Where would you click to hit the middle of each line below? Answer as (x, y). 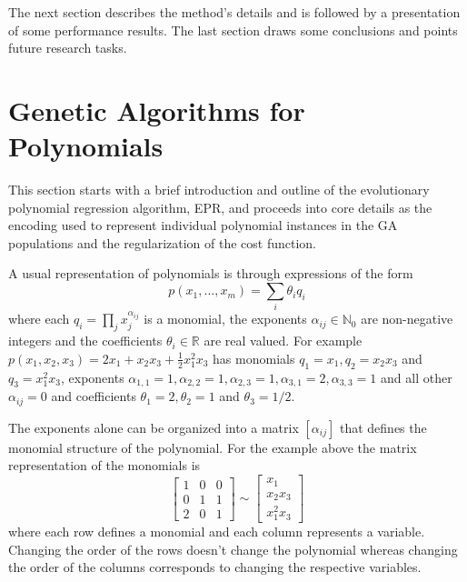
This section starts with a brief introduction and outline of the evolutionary (219, 190)
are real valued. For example (283, 341)
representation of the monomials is (104, 465)
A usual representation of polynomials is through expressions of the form (211, 273)
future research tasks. (68, 48)
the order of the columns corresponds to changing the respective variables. (215, 567)
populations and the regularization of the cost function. (163, 242)
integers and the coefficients (85, 341)
